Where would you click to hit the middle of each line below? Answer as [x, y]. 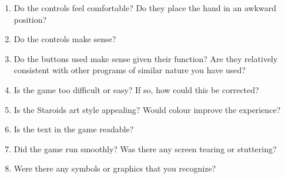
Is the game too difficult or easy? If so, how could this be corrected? [136, 89]
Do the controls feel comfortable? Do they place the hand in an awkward [145, 8]
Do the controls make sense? [65, 39]
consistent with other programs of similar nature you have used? [130, 70]
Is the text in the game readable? [74, 129]
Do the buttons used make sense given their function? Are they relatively [146, 58]
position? [30, 19]
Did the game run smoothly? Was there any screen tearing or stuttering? [145, 148]
